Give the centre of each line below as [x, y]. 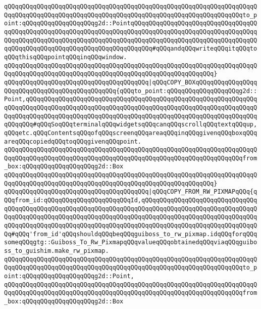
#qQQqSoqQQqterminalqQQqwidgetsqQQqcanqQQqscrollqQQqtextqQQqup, [145, 125]
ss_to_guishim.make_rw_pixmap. [57, 251]
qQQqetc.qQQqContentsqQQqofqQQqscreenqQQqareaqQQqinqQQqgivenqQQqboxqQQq [131, 133]
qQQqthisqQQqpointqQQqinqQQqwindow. [66, 57]
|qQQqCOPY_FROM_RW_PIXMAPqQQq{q [203, 192]
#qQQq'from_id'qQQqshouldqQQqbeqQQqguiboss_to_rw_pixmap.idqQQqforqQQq [134, 234]
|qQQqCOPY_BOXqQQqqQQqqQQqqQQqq [203, 82]
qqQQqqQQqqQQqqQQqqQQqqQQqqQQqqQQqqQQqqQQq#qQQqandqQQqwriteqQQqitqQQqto [131, 49]
